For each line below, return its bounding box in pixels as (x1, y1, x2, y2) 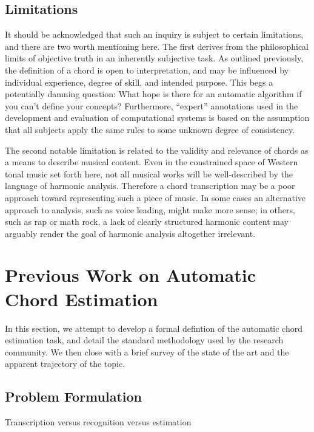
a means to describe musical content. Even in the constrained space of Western (5, 156, 298, 168)
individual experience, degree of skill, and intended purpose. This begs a (5, 75, 273, 88)
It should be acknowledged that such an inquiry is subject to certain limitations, (5, 28, 304, 41)
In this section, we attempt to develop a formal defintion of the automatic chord (5, 321, 302, 334)
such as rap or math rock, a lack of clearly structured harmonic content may (5, 215, 289, 228)
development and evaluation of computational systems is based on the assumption (5, 111, 310, 124)
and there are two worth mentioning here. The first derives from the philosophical (5, 39, 309, 52)
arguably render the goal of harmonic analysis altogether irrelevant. (5, 227, 256, 239)
